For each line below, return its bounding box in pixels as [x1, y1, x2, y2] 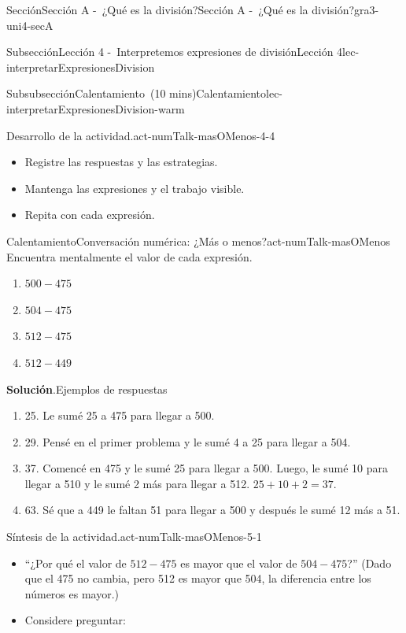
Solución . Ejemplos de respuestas [6, 380, 168, 397]
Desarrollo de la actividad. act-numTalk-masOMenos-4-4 [6, 127, 275, 143]
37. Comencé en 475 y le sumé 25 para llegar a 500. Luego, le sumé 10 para [24, 460, 389, 476]
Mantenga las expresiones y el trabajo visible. [24, 180, 245, 196]
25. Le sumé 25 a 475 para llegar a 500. [24, 407, 215, 424]
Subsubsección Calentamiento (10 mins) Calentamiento [6, 85, 267, 102]
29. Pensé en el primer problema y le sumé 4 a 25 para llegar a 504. [24, 433, 351, 450]
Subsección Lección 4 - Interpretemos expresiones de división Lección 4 [6, 43, 343, 60]
